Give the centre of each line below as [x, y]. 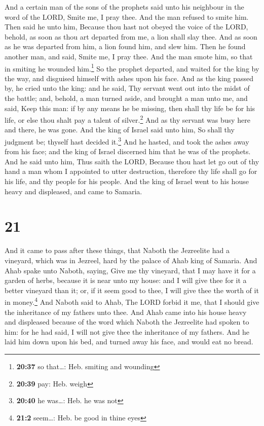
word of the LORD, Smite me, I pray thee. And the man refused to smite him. [127, 16]
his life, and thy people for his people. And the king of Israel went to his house [127, 181]
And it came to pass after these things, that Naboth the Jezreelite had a [117, 250]
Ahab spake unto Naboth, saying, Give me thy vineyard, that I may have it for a [130, 270]
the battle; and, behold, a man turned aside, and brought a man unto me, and [126, 98]
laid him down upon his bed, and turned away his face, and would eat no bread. [129, 342]
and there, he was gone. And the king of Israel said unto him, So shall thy [120, 130]
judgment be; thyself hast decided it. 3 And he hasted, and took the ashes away [127, 141]
